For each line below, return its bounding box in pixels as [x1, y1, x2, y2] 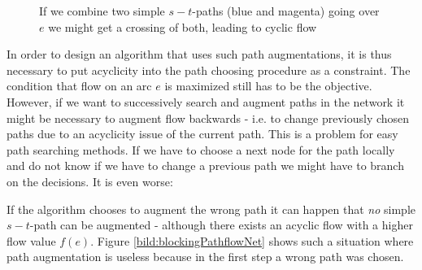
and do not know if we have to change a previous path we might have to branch [7, 157, 404, 174]
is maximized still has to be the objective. [164, 77, 372, 94]
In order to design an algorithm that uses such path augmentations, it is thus [7, 46, 392, 63]
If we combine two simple [39, 2, 165, 19]
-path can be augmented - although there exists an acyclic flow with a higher [29, 216, 413, 233]
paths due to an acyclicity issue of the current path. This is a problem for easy [7, 125, 398, 142]
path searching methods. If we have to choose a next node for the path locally [7, 141, 395, 158]
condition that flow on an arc [7, 77, 152, 94]
